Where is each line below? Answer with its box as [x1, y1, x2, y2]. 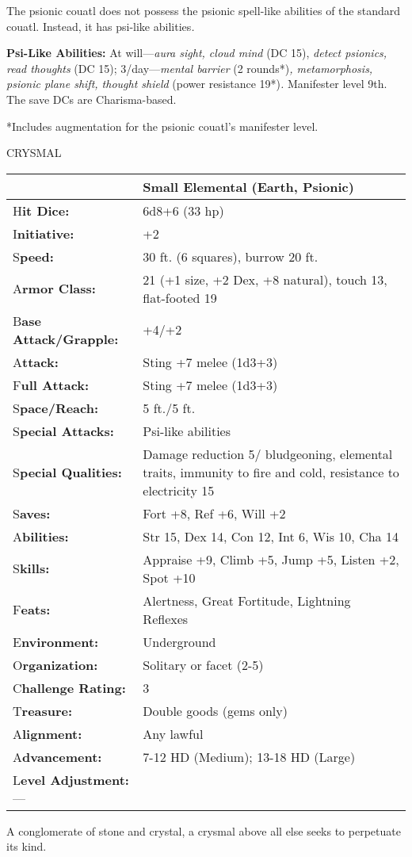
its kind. [6, 838, 47, 855]
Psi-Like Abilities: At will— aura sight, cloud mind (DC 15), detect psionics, [6, 44, 387, 61]
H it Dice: [13, 201, 70, 220]
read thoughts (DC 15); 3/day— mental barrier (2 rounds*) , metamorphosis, [6, 59, 373, 76]
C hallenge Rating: [13, 678, 126, 697]
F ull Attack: [13, 375, 90, 394]
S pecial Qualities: [13, 462, 122, 481]
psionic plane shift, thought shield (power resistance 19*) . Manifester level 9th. [6, 75, 387, 92]
